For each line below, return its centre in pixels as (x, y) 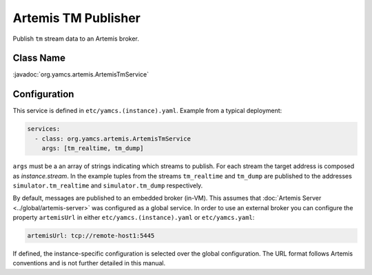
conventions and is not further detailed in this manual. (89, 263)
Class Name (39, 58)
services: (44, 129)
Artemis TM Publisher (76, 18)
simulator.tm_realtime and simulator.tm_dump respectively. (108, 185)
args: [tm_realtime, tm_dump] (93, 149)
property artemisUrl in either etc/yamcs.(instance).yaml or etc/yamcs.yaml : (134, 218)
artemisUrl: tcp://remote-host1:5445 (91, 236)
